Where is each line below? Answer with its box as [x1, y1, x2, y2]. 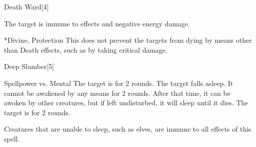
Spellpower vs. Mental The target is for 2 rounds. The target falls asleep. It [4, 77, 233, 88]
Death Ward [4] [4, 1, 49, 11]
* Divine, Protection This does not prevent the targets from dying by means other [4, 35, 252, 45]
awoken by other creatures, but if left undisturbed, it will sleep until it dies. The [4, 97, 249, 108]
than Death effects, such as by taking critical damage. [4, 44, 168, 55]
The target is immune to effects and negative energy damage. [4, 18, 190, 28]
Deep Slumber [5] [4, 61, 54, 72]
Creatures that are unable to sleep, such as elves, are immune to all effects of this [4, 124, 252, 134]
